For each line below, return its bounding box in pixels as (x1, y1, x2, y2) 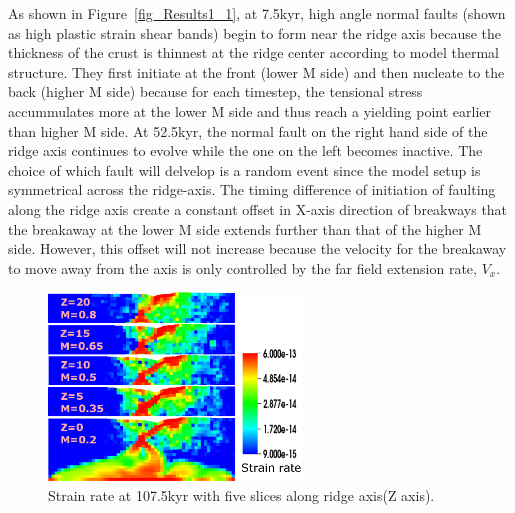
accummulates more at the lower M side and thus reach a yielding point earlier (8, 100, 491, 121)
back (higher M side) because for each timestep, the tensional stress (8, 81, 423, 102)
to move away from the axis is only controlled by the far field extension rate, (8, 257, 477, 278)
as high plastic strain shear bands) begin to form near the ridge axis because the (8, 22, 502, 43)
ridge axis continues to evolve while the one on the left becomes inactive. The (8, 140, 483, 161)
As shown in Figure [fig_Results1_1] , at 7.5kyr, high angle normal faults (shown (8, 3, 506, 23)
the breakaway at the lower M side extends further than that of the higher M (8, 218, 482, 239)
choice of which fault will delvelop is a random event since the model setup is (8, 159, 481, 180)
